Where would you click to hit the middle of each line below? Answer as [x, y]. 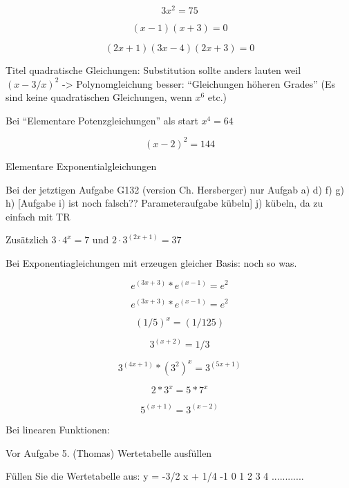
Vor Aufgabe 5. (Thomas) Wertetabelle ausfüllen [109, 452]
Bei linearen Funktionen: [58, 429]
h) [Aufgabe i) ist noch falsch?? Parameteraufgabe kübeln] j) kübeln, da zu [164, 203]
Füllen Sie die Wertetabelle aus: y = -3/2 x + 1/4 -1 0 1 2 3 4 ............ [155, 476]
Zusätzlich [27, 240]
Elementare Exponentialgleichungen [81, 166]
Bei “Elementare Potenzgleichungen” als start [102, 120]
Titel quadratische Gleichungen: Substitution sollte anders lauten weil [153, 70]
